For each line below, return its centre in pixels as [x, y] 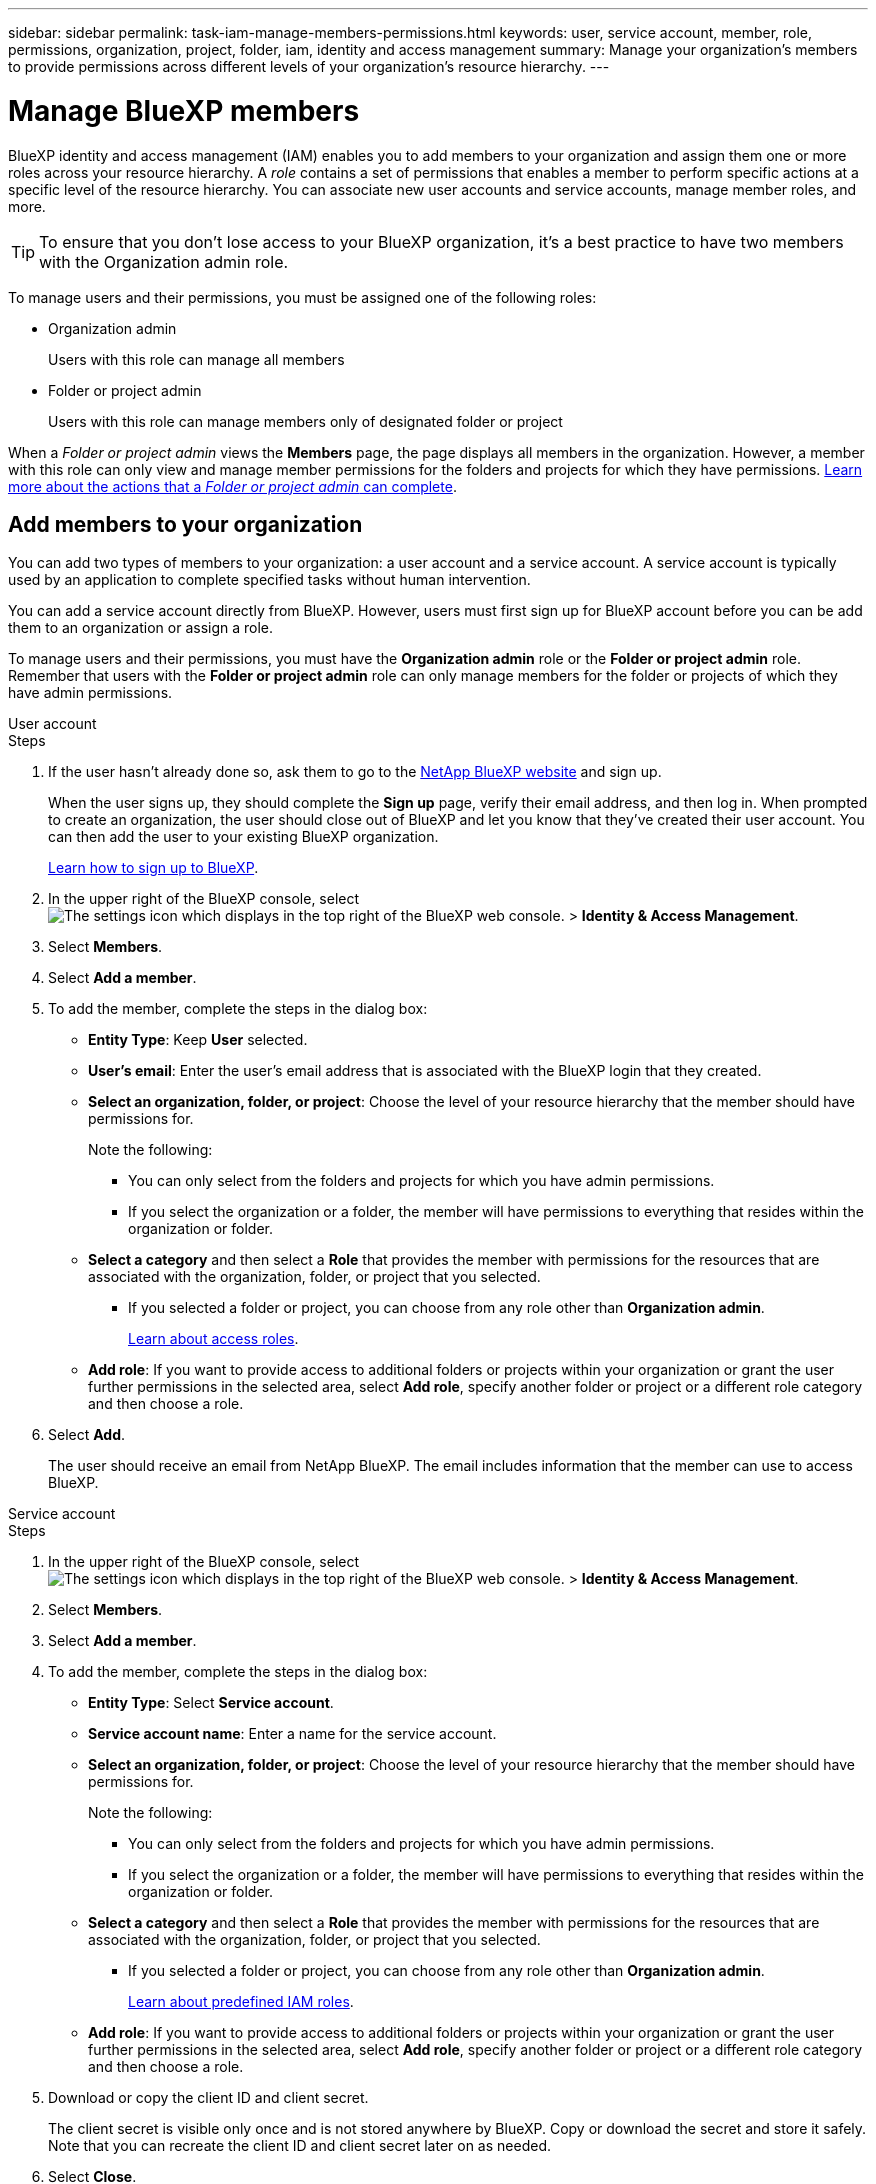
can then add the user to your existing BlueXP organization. [243, 837]
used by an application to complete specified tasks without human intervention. [269, 580]
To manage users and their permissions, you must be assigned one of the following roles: [302, 297]
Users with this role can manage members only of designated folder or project [305, 421]
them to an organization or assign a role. [141, 628]
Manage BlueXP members [184, 110]
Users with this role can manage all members [196, 359]
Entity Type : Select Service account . [211, 1703]
